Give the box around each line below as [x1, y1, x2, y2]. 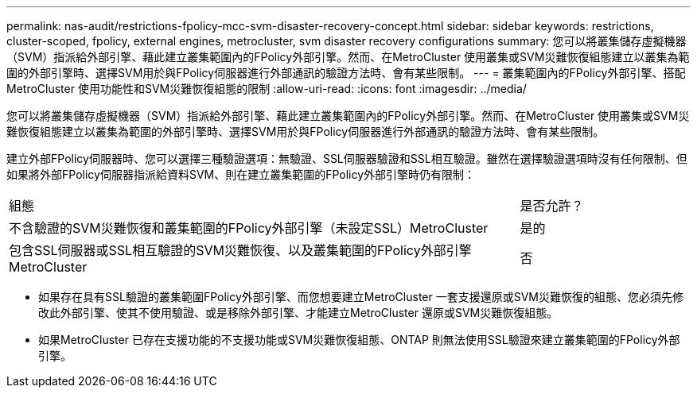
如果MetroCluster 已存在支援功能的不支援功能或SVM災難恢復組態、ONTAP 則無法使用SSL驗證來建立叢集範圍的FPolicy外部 [38, 333, 680, 346]
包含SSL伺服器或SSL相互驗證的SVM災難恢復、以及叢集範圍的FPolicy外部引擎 [9, 242, 472, 258]
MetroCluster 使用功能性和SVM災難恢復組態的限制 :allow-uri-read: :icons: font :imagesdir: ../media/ [6, 82, 527, 95]
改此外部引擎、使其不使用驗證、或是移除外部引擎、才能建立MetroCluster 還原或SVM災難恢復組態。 [38, 306, 559, 319]
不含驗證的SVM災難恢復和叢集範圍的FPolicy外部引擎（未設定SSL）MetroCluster [9, 220, 489, 236]
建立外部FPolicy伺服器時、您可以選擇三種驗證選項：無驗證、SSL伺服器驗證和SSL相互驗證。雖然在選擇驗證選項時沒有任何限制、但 [6, 152, 687, 165]
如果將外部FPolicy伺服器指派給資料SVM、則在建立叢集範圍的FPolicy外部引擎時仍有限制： [6, 168, 476, 181]
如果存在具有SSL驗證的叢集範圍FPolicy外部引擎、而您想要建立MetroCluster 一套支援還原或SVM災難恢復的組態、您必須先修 [38, 290, 683, 303]
